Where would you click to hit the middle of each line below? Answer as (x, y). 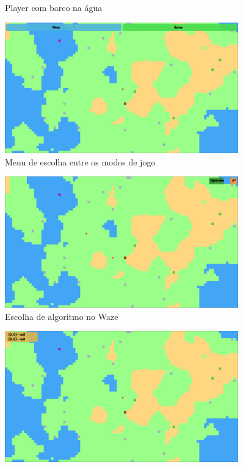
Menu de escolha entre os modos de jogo (80, 161)
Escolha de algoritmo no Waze (62, 316)
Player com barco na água (54, 7)
